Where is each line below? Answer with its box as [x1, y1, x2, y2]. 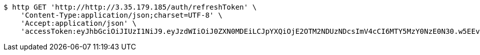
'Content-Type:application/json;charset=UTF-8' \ [20, 11, 222, 19]
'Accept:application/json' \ [20, 19, 137, 27]
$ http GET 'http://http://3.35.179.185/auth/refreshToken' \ [4, 3, 257, 11]
